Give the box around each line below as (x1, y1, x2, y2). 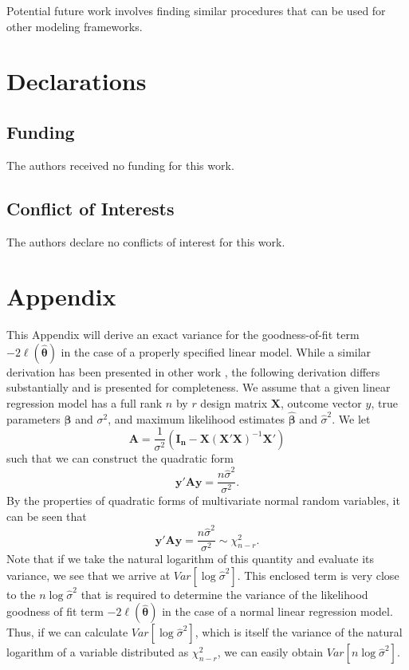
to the (6, 585, 36, 602)
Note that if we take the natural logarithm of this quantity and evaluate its (6, 550, 375, 567)
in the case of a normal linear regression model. (162, 603, 393, 620)
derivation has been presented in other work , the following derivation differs (6, 363, 380, 380)
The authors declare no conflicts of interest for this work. (6, 233, 285, 250)
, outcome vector (280, 395, 362, 412)
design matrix (200, 395, 268, 412)
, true (371, 395, 398, 412)
